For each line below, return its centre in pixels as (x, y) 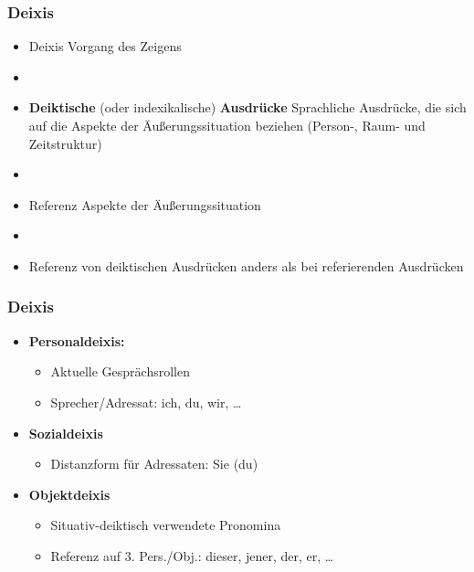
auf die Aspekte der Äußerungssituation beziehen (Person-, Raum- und (227, 125)
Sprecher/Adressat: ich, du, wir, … (146, 402)
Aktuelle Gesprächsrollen (120, 371)
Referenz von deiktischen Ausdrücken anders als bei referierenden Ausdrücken (246, 265)
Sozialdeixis (66, 433)
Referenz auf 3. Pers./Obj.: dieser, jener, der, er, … (192, 555)
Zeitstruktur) (65, 143)
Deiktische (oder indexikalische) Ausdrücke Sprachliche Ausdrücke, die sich (248, 107)
